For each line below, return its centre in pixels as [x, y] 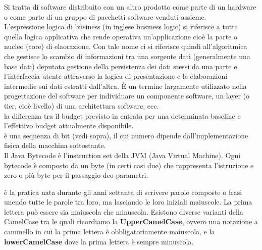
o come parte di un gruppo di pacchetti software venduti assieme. [105, 16]
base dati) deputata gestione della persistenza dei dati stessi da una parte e [121, 66]
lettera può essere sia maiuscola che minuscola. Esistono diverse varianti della [124, 211]
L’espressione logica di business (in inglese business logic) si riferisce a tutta [121, 27]
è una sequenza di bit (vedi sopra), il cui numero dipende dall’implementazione [126, 135]
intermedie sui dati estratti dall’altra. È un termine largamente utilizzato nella [125, 86]
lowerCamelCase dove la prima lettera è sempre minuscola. [99, 241]
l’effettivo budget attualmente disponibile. [69, 126]
